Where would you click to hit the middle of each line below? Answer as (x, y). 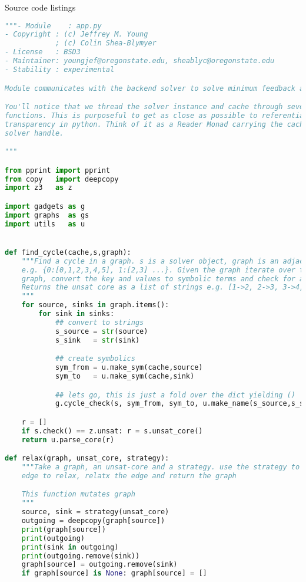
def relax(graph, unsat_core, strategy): (87, 458)
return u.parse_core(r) (68, 440)
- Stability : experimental (60, 69)
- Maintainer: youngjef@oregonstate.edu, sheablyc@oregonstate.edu (140, 61)
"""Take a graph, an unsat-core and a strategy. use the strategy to (161, 467)
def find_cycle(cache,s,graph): (68, 252)
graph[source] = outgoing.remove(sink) (99, 565)
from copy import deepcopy (62, 179)
